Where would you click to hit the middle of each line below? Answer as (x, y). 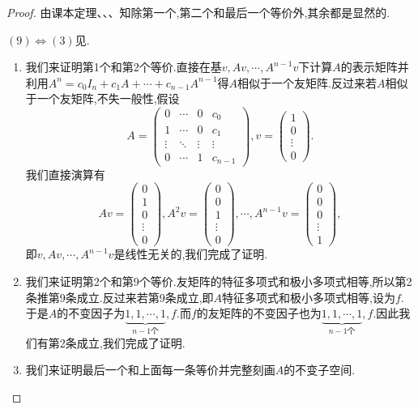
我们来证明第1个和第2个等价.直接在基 (124, 67)
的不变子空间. (320, 370)
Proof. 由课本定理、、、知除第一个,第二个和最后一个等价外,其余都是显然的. (198, 12)
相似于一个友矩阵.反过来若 (307, 82)
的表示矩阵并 (375, 67)
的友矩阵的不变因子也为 (259, 313)
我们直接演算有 (65, 174)
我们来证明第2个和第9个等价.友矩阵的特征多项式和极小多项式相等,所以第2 (219, 281)
